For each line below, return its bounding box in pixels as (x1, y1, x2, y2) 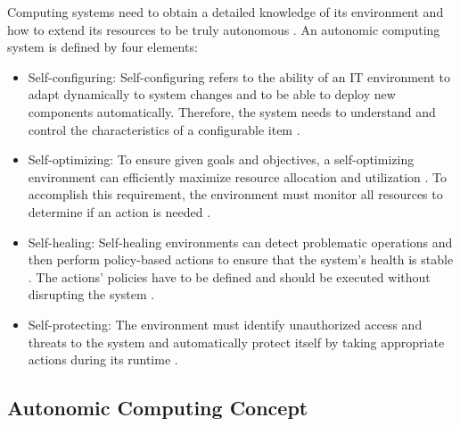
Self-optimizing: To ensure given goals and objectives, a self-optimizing (28, 150, 415, 169)
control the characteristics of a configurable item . (28, 120, 300, 138)
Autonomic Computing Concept (7, 394, 308, 422)
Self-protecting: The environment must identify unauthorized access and (28, 314, 423, 333)
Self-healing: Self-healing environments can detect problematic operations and (28, 232, 453, 251)
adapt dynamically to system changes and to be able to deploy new (28, 85, 396, 104)
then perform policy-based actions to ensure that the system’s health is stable (28, 250, 454, 269)
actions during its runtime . (28, 350, 178, 369)
